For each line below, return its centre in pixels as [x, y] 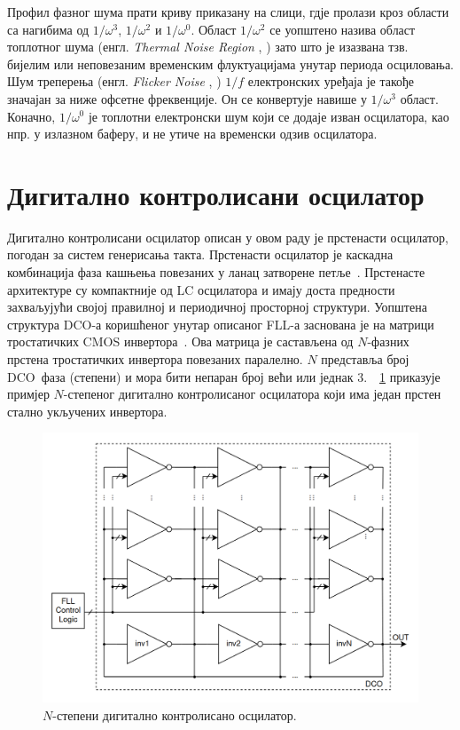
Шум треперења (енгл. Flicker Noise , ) [114, 81]
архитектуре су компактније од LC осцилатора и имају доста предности [201, 289]
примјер [28, 394]
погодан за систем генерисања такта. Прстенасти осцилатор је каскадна [200, 254]
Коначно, [31, 116]
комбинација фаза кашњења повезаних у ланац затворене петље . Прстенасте [216, 272]
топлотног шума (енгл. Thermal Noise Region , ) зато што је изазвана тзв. [208, 47]
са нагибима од [48, 29]
